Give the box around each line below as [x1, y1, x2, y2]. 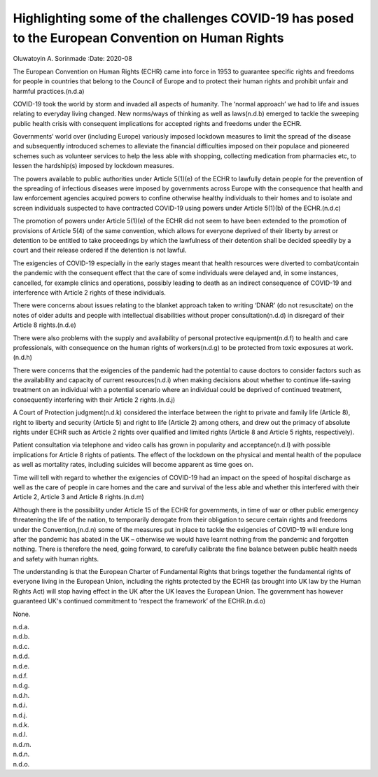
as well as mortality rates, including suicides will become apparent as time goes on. [13, 461, 253, 469]
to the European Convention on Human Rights [13, 30, 284, 45]
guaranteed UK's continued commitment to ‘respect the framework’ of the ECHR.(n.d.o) [13, 597, 266, 605]
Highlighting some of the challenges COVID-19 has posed [13, 10, 354, 26]
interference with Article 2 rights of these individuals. [13, 288, 166, 297]
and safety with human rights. [13, 554, 99, 563]
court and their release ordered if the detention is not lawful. [13, 246, 187, 255]
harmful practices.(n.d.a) [13, 87, 85, 95]
